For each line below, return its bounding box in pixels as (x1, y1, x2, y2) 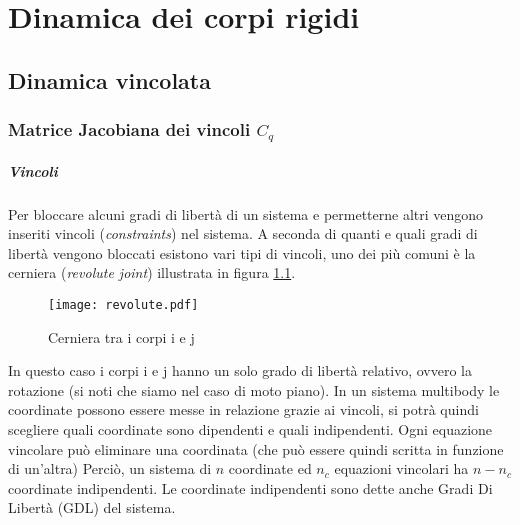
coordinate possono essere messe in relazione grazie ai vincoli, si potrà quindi (8, 399, 479, 420)
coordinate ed (228, 458, 312, 479)
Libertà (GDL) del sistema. (8, 497, 176, 518)
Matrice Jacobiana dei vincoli (8, 117, 251, 142)
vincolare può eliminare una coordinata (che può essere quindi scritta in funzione (8, 438, 504, 459)
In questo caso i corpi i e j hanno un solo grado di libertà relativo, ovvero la (8, 360, 472, 381)
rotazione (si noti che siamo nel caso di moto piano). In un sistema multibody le (8, 379, 500, 400)
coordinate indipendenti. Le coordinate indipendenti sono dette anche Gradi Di (8, 477, 493, 498)
